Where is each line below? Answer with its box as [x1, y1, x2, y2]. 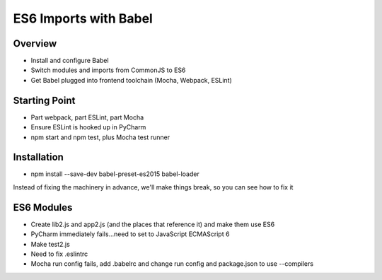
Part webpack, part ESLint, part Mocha [30, 113, 144, 122]
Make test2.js [30, 240, 70, 248]
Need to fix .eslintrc [30, 250, 88, 258]
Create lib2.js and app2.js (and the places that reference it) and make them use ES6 [30, 220, 275, 228]
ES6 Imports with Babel [13, 11, 154, 26]
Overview [13, 37, 57, 49]
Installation [13, 151, 64, 163]
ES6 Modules [13, 202, 73, 214]
